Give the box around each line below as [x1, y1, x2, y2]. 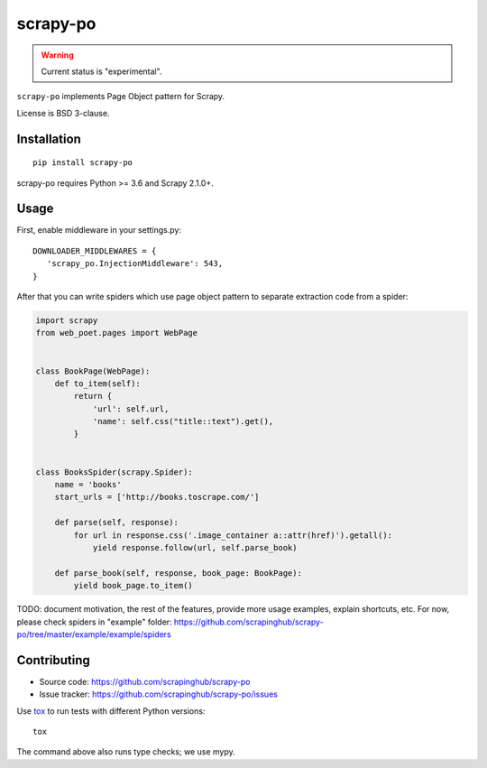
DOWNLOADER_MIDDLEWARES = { [32, 245, 157, 256]
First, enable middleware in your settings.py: [16, 225, 182, 236]
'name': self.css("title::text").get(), [92, 416, 274, 427]
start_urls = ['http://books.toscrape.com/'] [54, 492, 260, 503]
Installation [16, 131, 81, 146]
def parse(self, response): [54, 517, 179, 528]
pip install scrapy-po [32, 158, 133, 168]
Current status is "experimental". [41, 66, 162, 77]
